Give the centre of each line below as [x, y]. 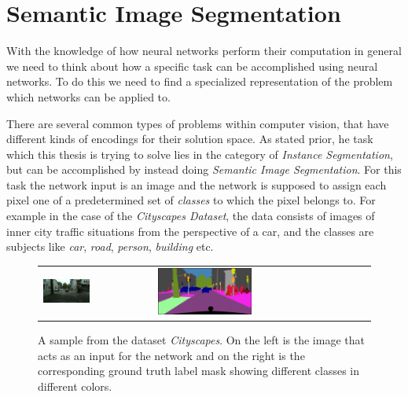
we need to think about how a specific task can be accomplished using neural [192, 66]
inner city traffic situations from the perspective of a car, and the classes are [190, 231]
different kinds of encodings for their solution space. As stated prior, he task [190, 139]
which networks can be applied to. [88, 96]
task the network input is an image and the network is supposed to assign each [197, 184]
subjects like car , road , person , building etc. [110, 246]
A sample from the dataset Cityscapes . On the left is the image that [201, 340]
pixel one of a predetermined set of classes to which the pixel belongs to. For [191, 200]
